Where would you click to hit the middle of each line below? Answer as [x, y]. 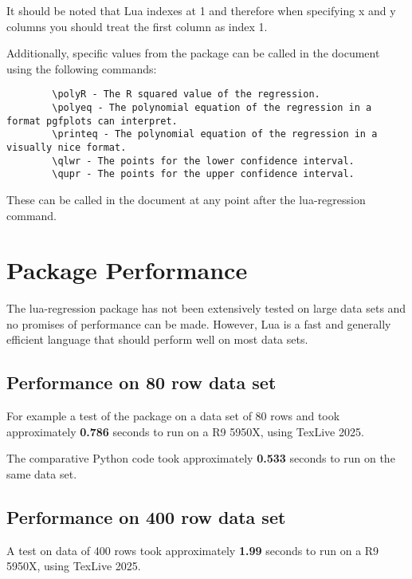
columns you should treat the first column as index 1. [137, 26]
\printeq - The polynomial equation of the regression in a [215, 134]
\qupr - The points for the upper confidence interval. [203, 174]
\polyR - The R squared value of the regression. [186, 95]
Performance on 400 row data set [146, 517]
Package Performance [127, 270]
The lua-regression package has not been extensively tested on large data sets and [206, 308]
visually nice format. [67, 148]
